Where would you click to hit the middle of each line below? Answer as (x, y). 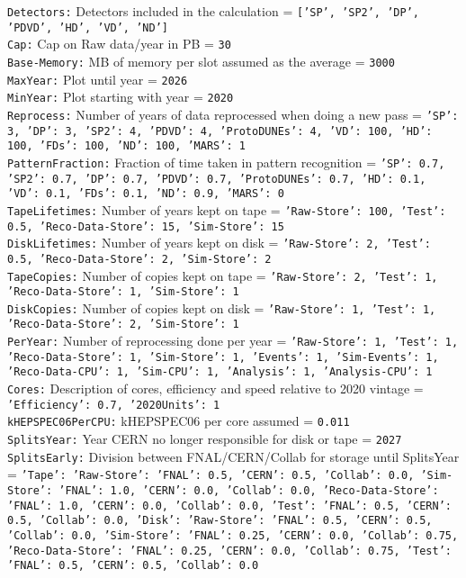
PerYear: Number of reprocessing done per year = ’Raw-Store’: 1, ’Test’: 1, (233, 341)
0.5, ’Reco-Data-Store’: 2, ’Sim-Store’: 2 (139, 259)
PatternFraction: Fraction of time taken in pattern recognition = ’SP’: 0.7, (226, 162)
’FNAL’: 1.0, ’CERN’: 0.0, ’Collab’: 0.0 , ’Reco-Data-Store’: (249, 491)
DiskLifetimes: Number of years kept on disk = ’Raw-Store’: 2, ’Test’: (219, 243)
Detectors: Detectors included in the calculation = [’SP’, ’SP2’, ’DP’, (213, 11)
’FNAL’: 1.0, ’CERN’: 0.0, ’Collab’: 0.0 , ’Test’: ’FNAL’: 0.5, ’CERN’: (229, 506)
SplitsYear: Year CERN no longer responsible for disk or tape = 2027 (205, 439)
